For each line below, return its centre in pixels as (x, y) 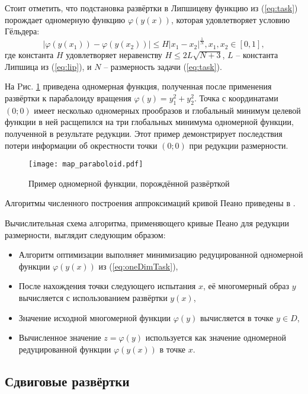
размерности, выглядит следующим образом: (85, 234)
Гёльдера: (22, 31)
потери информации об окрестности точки (81, 145)
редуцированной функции (65, 349)
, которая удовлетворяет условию (230, 19)
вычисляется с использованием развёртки (93, 297)
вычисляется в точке (237, 317)
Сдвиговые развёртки (67, 381)
